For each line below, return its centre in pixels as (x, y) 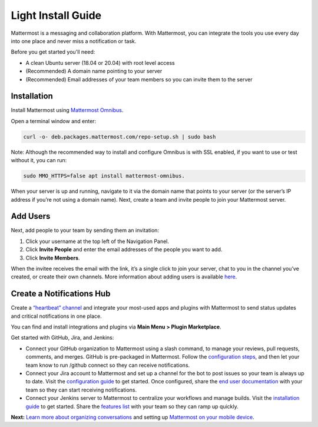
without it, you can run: (39, 160)
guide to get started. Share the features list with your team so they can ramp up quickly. (132, 406)
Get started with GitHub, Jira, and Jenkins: (62, 338)
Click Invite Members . (53, 258)
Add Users (31, 216)
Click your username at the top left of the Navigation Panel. (97, 241)
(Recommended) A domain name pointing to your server (94, 71)
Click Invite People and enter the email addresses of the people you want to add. (124, 249)
